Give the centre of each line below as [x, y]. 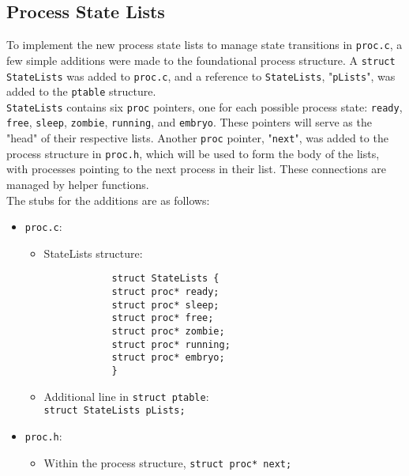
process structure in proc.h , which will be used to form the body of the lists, [193, 153]
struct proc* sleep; [165, 305]
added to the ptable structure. [81, 91]
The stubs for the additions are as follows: [108, 200]
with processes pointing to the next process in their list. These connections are [197, 169]
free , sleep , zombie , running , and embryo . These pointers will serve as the [189, 122]
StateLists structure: [93, 253]
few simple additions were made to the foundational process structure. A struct [201, 60]
